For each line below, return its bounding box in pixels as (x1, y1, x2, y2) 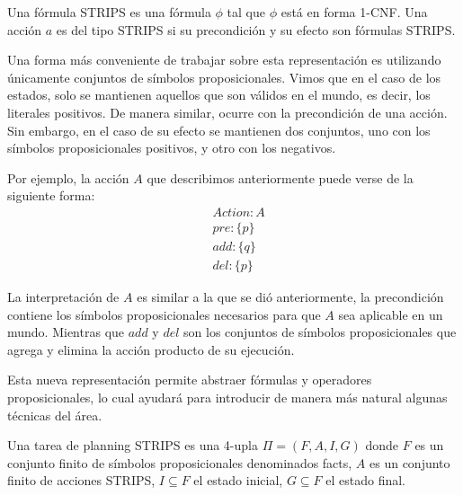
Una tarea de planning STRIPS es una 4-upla (7, 436, 258, 455)
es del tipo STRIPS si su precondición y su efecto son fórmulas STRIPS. (56, 20, 456, 39)
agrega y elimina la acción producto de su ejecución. (7, 340, 295, 358)
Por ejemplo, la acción (7, 168, 129, 187)
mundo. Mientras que (7, 323, 125, 341)
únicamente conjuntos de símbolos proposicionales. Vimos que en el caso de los (7, 67, 441, 86)
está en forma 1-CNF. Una (280, 3, 428, 21)
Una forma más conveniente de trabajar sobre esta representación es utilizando (7, 50, 441, 69)
